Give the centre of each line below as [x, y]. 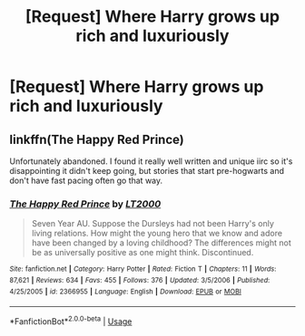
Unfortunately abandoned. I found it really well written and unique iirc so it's [151, 161]
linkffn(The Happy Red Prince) [97, 139]
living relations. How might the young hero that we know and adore [157, 234]
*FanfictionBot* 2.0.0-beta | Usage [71, 321]
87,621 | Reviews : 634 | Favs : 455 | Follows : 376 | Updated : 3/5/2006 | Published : [140, 280]
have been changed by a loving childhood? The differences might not [162, 243]
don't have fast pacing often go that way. [86, 180]
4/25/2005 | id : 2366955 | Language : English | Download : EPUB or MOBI [126, 292]
